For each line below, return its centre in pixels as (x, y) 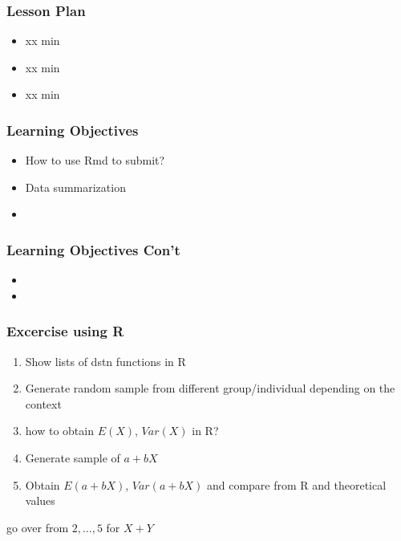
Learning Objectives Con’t (93, 249)
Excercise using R (65, 331)
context (43, 403)
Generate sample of (73, 458)
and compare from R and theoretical (296, 484)
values (40, 500)
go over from (38, 527)
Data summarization (75, 187)
